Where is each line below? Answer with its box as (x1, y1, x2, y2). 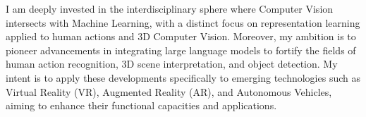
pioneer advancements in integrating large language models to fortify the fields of (6, 42, 356, 57)
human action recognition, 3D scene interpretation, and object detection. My (6, 56, 338, 71)
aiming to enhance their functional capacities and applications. (6, 98, 277, 113)
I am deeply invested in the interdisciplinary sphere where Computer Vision (6, 1, 334, 16)
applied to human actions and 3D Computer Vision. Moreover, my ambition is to (6, 29, 356, 44)
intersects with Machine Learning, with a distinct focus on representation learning (6, 15, 360, 30)
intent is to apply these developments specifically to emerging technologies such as (6, 70, 360, 85)
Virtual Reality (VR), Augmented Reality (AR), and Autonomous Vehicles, (6, 84, 332, 99)
